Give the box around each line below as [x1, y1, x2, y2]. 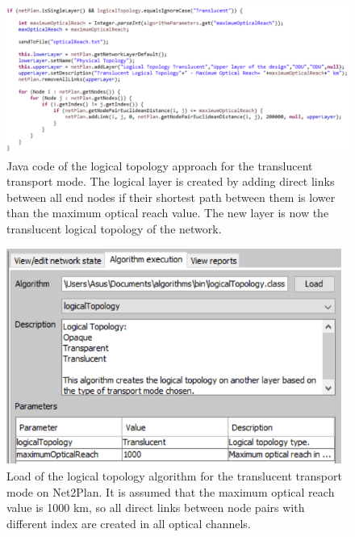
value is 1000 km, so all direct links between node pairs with [6, 499, 305, 516]
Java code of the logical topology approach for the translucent [6, 157, 313, 174]
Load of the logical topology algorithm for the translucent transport [6, 468, 342, 485]
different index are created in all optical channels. [6, 515, 251, 532]
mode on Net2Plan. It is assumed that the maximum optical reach [6, 483, 335, 500]
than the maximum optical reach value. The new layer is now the [6, 204, 329, 221]
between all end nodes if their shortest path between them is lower [6, 188, 336, 205]
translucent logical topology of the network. [6, 220, 222, 237]
